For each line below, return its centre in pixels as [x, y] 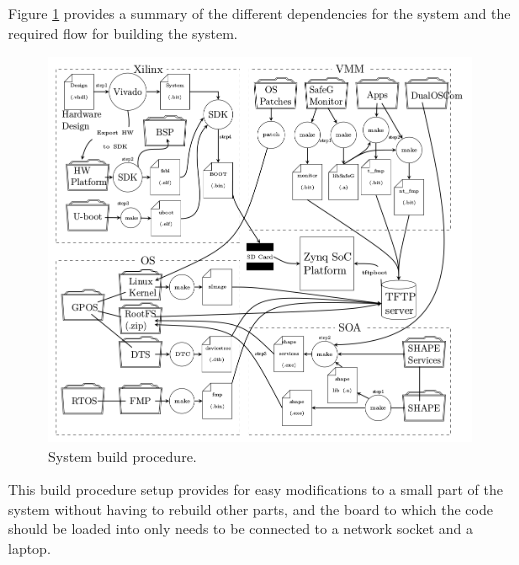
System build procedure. [122, 455]
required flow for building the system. [123, 32]
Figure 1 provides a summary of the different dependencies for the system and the [259, 13]
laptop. [29, 547]
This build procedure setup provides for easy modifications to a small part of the [255, 489]
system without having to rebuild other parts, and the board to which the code [250, 508]
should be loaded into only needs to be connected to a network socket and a [240, 528]
